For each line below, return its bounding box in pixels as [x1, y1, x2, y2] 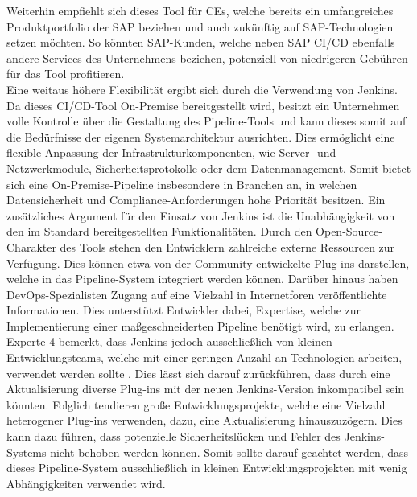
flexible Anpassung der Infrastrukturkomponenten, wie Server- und [6, 144, 336, 161]
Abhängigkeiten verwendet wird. [6, 474, 166, 491]
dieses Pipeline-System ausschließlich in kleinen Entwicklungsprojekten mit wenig [6, 459, 407, 476]
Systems [6, 443, 47, 460]
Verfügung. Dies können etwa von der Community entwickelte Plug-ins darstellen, [6, 254, 410, 271]
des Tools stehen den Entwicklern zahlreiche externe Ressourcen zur [60, 238, 395, 255]
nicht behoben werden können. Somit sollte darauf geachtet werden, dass [50, 443, 409, 460]
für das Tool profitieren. [6, 65, 125, 82]
